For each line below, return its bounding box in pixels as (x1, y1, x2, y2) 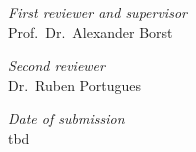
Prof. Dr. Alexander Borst (8, 21, 173, 42)
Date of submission (8, 108, 125, 129)
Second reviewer (8, 55, 105, 76)
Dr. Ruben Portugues (8, 74, 141, 95)
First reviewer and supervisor (8, 2, 187, 22)
